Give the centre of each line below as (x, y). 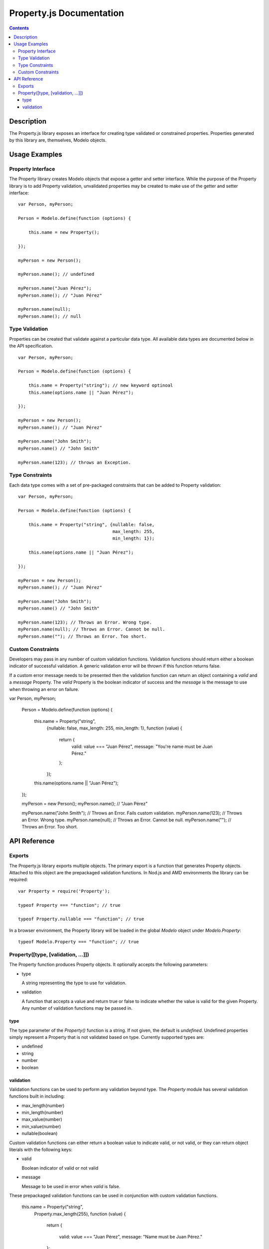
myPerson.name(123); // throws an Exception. (75, 462)
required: (19, 880)
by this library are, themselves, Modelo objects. (58, 140)
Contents (19, 28)
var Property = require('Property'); (64, 891)
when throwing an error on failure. (44, 689)
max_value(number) (42, 1120)
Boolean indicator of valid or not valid (60, 1168)
